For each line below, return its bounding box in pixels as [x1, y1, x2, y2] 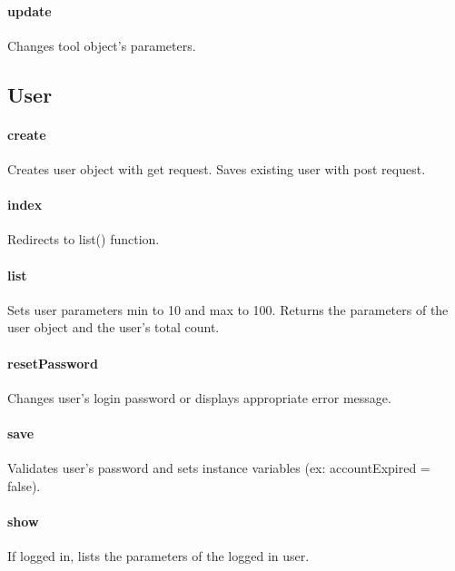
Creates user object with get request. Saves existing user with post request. [7, 159, 426, 178]
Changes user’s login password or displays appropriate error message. [7, 388, 391, 407]
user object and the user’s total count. [7, 318, 220, 337]
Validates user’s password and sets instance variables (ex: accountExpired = [7, 458, 430, 477]
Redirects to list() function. [7, 230, 160, 249]
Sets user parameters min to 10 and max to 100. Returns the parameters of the [7, 300, 449, 319]
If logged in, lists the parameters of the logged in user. [7, 546, 310, 566]
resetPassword [7, 353, 98, 372]
